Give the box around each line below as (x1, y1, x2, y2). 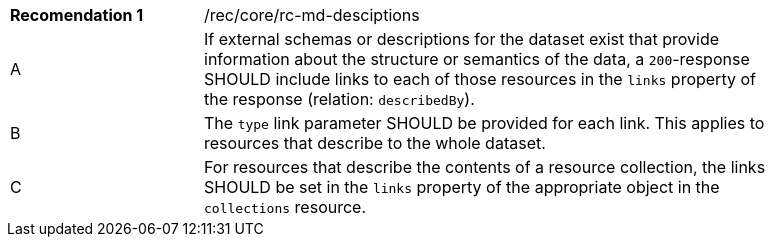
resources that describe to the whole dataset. (204, 133, 546, 153)
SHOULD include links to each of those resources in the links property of (204, 69, 756, 89)
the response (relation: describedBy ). (204, 89, 475, 109)
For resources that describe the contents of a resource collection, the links (204, 157, 766, 177)
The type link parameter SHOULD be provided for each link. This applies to (204, 113, 765, 133)
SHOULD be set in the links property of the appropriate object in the (204, 177, 720, 197)
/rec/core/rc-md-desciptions (204, 5, 420, 25)
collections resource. (204, 197, 367, 217)
